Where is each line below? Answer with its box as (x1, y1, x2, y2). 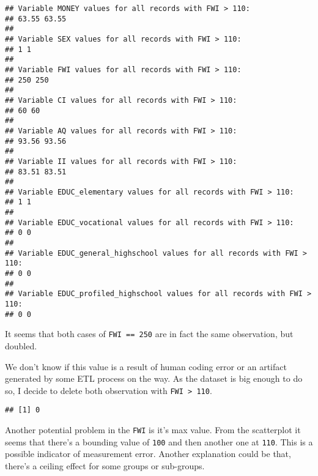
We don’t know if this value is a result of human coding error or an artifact (5, 360, 287, 373)
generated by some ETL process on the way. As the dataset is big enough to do (5, 372, 303, 385)
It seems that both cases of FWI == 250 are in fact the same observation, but (5, 327, 294, 340)
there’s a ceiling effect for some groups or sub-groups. (5, 459, 205, 472)
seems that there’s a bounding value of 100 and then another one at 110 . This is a (5, 435, 313, 448)
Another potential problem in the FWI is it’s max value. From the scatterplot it (5, 423, 301, 436)
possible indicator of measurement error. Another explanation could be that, (5, 447, 291, 460)
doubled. (5, 340, 37, 352)
